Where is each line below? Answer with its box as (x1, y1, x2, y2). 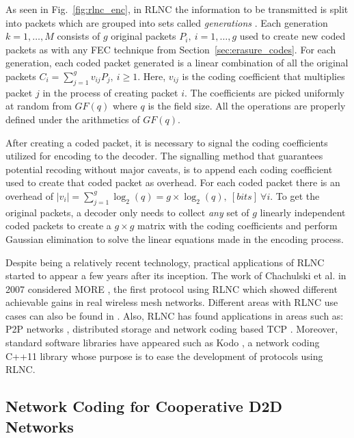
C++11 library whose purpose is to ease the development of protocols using (5, 348, 323, 363)
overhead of (5, 188, 54, 203)
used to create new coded (239, 29, 346, 43)
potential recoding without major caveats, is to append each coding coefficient (5, 162, 333, 176)
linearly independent (260, 205, 346, 219)
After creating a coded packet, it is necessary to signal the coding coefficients (5, 135, 328, 149)
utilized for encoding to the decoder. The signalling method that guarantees (5, 149, 323, 163)
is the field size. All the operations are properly (148, 99, 346, 113)
